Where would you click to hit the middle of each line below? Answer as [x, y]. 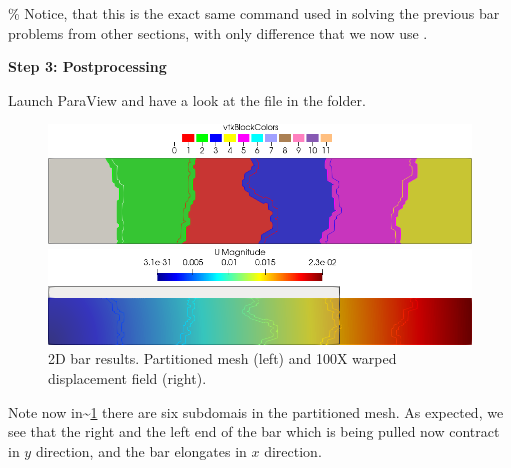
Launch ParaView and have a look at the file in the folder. [187, 99]
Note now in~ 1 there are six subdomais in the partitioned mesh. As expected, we [256, 411]
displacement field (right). [127, 377]
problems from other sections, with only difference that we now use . [218, 32]
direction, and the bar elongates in [141, 450]
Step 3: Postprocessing [87, 66]
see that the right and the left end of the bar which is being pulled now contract [254, 431]
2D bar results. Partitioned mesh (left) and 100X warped [222, 358]
